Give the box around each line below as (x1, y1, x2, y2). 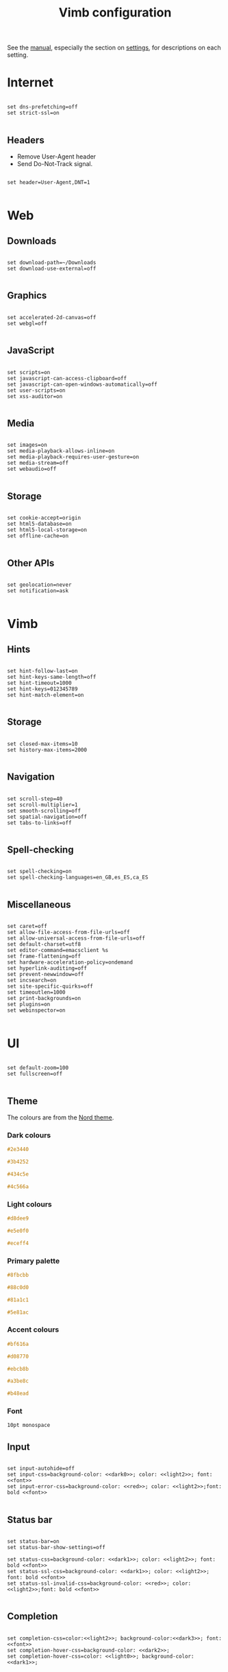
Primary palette (7, 1256, 60, 1266)
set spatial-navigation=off (7, 813, 88, 820)
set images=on (7, 441, 48, 449)
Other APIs (7, 557, 55, 569)
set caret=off (7, 923, 48, 930)
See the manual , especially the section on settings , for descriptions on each (7, 43, 221, 52)
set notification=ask (7, 588, 69, 594)
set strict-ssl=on (7, 110, 60, 117)
